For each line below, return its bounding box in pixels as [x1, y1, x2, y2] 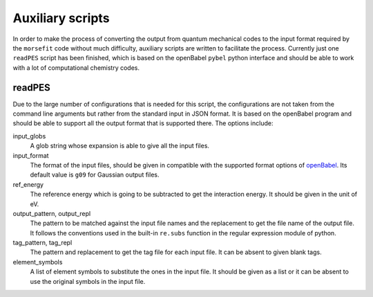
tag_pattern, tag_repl [12, 239, 73, 247]
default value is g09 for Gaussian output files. [30, 170, 160, 179]
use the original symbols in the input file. [30, 277, 146, 285]
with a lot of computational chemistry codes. [12, 63, 140, 72]
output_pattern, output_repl [12, 209, 91, 217]
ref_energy [12, 180, 44, 188]
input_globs [12, 132, 46, 140]
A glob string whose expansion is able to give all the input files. [30, 142, 210, 150]
